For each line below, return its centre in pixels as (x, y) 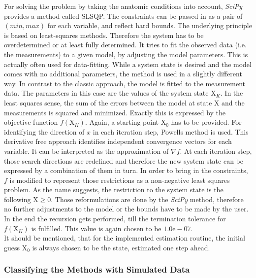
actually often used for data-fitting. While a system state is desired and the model (128, 64)
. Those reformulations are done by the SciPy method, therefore (147, 199)
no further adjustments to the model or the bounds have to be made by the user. (126, 209)
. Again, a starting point (122, 122)
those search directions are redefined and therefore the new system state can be (124, 160)
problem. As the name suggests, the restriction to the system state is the (114, 190)
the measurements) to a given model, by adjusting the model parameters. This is (126, 54)
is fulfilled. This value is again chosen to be (96, 228)
